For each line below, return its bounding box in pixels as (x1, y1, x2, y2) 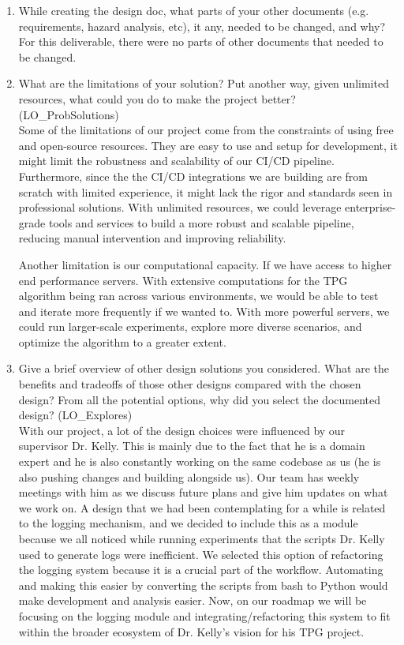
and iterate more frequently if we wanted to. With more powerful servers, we (18, 302, 390, 319)
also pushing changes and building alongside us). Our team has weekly (18, 468, 360, 485)
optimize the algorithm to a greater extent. (18, 333, 226, 350)
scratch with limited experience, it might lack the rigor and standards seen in (18, 183, 393, 200)
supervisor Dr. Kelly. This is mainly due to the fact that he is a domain (18, 437, 365, 454)
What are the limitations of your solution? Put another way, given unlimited (18, 75, 389, 92)
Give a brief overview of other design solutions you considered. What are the (18, 360, 390, 377)
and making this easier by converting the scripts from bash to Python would (18, 576, 388, 593)
